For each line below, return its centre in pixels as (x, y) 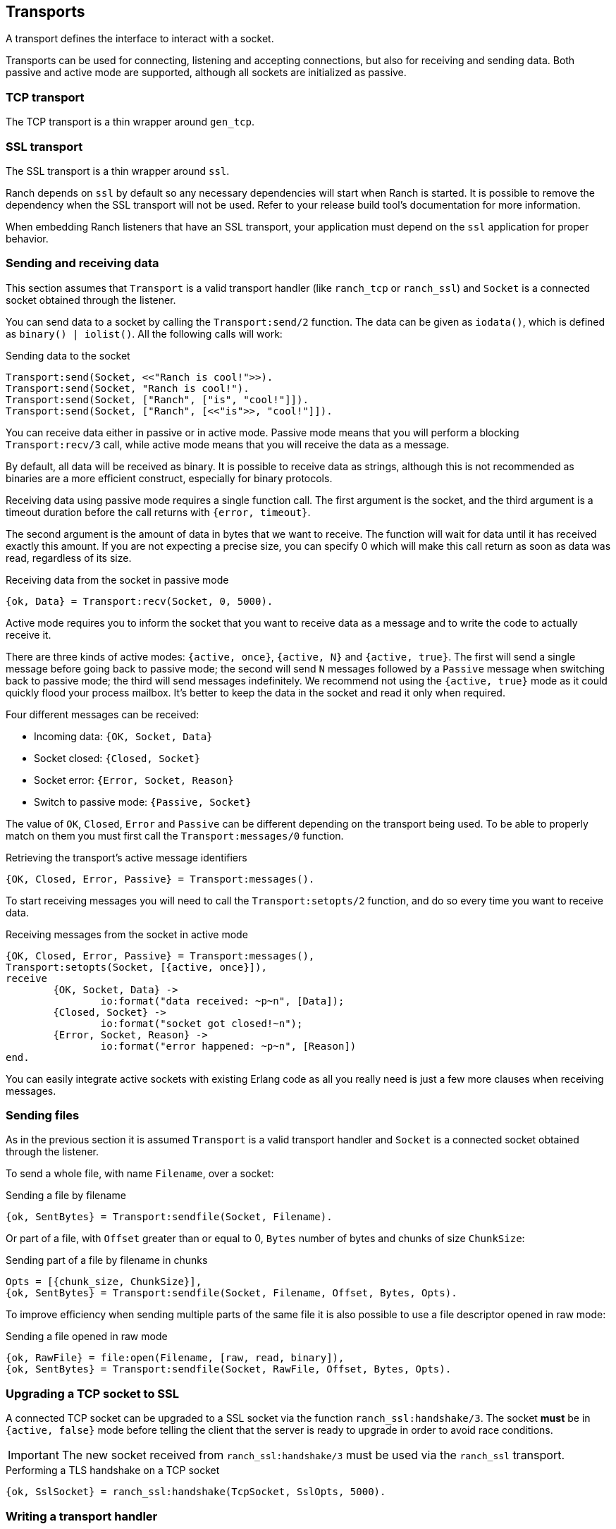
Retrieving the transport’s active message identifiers (127, 857)
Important (33, 1455)
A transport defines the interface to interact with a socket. (140, 39)
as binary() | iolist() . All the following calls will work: (144, 333)
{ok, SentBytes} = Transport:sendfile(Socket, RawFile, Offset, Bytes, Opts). (229, 1369)
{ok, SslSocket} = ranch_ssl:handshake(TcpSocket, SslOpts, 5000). (196, 1492)
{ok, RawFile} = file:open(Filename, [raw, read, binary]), (175, 1358)
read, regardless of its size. (69, 558)
